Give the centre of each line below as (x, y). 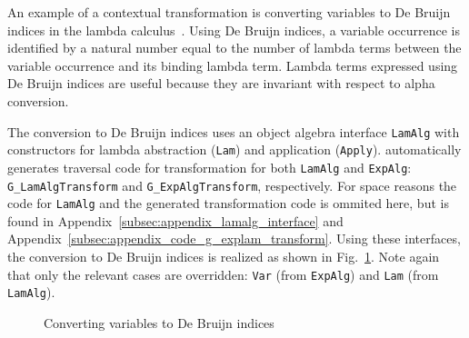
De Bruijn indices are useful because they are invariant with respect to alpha (221, 83)
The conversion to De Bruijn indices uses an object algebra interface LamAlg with (234, 131)
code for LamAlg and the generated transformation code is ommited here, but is (228, 203)
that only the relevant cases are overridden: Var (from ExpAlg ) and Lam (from (223, 274)
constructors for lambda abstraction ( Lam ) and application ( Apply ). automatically (234, 149)
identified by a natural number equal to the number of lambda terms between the (234, 48)
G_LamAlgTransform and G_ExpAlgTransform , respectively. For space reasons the (232, 185)
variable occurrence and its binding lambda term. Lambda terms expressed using (233, 65)
